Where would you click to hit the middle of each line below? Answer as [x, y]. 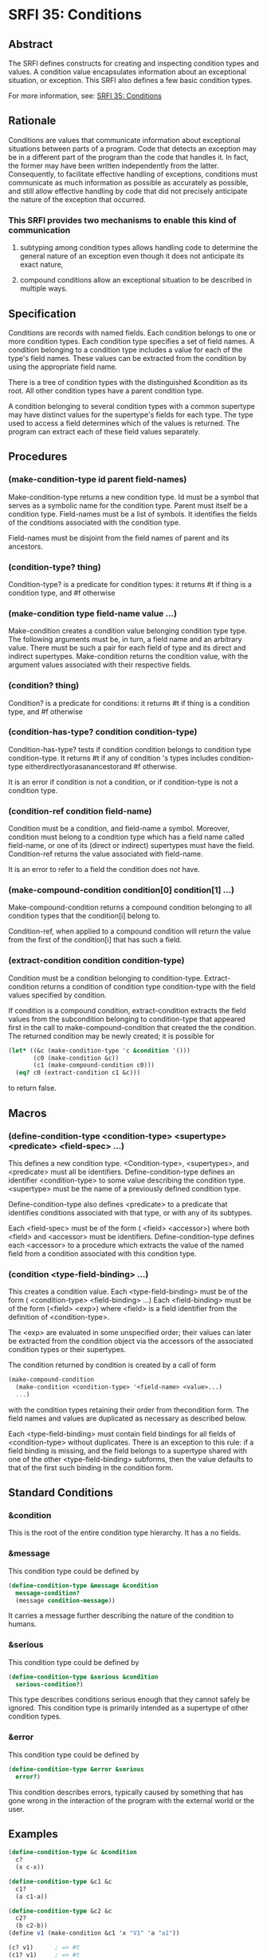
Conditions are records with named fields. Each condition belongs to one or [132, 332]
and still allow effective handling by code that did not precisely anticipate [128, 191]
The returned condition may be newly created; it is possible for [112, 1036]
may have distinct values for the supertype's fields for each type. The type [131, 414]
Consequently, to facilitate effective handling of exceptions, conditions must [133, 174]
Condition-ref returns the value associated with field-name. [106, 854]
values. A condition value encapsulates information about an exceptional [128, 72]
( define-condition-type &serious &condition [83, 1677]
